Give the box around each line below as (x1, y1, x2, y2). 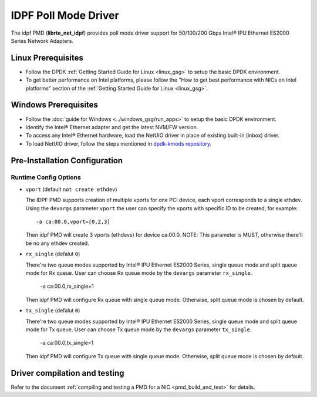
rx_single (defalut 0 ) (25, 250, 80, 258)
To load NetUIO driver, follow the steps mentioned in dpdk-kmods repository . (25, 140, 212, 147)
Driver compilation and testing (11, 368, 124, 378)
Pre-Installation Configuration (11, 156, 123, 166)
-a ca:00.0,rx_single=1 (40, 282, 94, 290)
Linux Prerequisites (11, 53, 83, 63)
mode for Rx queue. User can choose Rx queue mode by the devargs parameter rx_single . (25, 269, 252, 276)
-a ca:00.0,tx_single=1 (40, 339, 94, 346)
